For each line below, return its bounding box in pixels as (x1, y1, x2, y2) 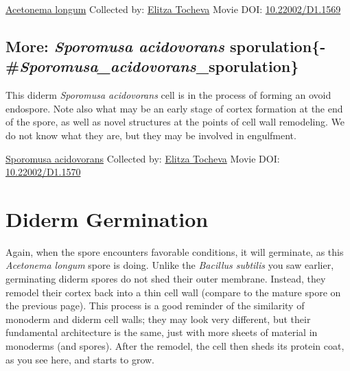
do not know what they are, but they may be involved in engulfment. (5, 128, 296, 142)
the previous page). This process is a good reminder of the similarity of (5, 298, 305, 313)
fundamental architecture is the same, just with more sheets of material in (5, 325, 318, 339)
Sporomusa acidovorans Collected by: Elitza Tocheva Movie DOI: (5, 151, 280, 165)
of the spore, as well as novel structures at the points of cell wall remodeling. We (5, 115, 345, 129)
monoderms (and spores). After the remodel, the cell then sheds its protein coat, (5, 339, 345, 353)
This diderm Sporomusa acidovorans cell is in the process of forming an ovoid (5, 88, 331, 102)
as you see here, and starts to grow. (5, 352, 154, 366)
